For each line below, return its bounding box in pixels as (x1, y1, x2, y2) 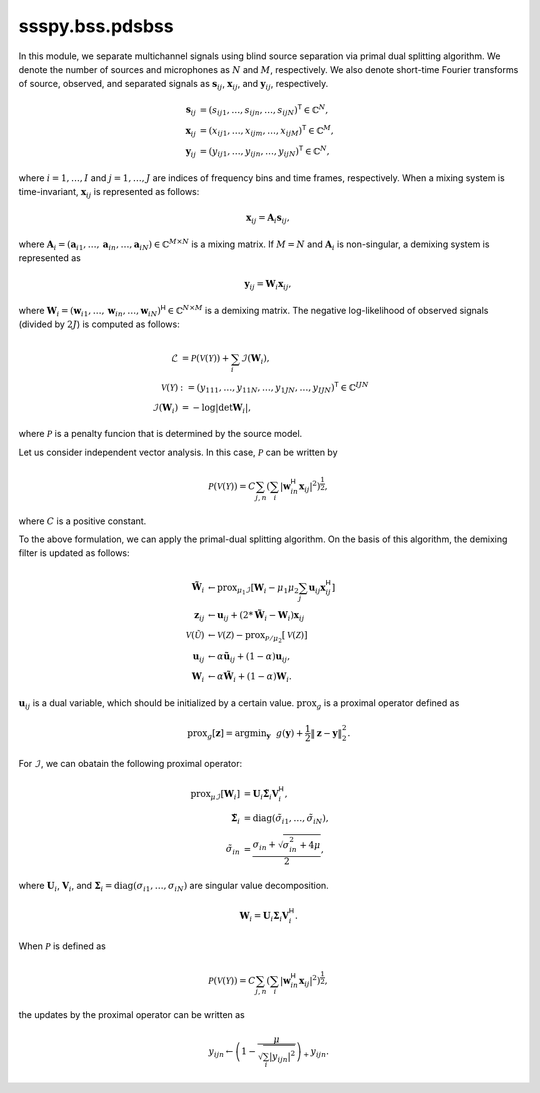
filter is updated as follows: (18, 547, 130, 559)
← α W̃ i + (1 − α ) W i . (207, 671, 292, 684)
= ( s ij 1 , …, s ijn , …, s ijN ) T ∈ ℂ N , (199, 102, 329, 117)
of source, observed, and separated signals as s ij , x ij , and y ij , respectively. (18, 78, 329, 92)
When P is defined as (18, 940, 107, 952)
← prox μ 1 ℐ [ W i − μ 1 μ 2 (207, 581, 299, 597)
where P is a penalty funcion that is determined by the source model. (18, 428, 303, 440)
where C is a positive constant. (18, 515, 147, 527)
